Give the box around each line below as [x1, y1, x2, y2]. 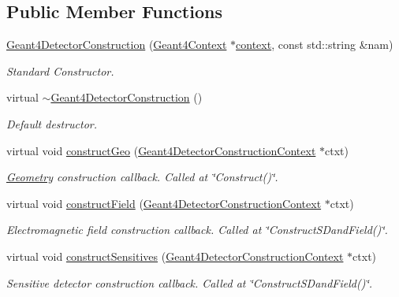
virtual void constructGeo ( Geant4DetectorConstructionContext [6, 142, 316, 158]
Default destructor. [6, 115, 98, 132]
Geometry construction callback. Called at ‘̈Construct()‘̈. [6, 169, 278, 185]
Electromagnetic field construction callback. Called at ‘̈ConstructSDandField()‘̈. [6, 221, 388, 238]
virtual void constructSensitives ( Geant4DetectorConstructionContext [6, 247, 344, 264]
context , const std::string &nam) [236, 36, 393, 53]
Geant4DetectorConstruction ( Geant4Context [6, 36, 227, 53]
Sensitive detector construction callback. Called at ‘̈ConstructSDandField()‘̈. [6, 274, 372, 291]
